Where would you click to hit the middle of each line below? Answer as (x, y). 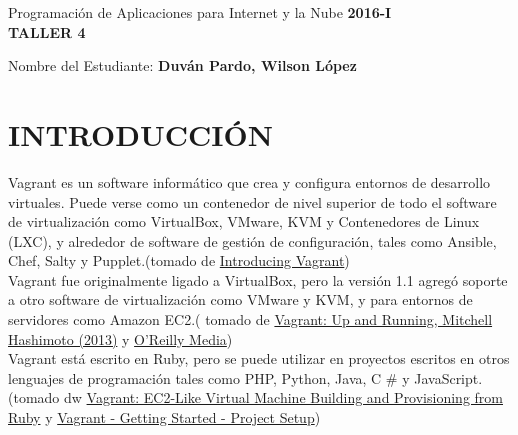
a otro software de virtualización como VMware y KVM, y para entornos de (240, 299)
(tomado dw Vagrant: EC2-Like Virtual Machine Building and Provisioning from (255, 397)
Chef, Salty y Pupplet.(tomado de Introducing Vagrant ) (179, 260)
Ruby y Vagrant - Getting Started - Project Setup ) (164, 417)
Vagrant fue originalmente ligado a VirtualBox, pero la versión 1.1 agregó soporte (258, 279)
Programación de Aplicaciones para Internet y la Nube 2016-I (200, 12)
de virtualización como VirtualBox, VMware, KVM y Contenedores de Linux (244, 221)
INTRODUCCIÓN (140, 133)
